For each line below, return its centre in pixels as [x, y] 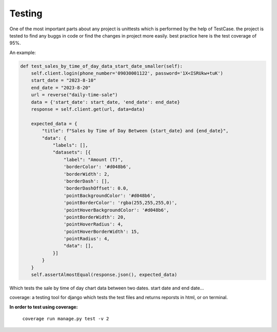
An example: [23, 52]
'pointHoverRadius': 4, [93, 224]
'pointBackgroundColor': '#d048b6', [110, 196]
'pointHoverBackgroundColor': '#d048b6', [116, 210]
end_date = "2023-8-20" [61, 88]
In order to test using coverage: [44, 307]
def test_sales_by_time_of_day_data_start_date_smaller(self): [102, 66]
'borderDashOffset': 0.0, [96, 188]
